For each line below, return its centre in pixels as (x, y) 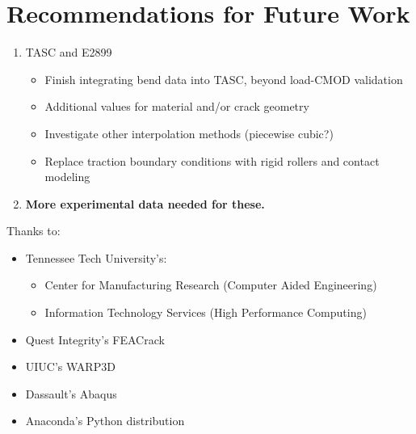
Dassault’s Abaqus (71, 393)
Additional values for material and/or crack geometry (177, 106)
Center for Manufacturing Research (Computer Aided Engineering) (211, 285)
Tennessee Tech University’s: (96, 257)
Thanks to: (34, 231)
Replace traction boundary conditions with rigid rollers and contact (212, 160)
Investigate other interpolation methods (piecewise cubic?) (189, 133)
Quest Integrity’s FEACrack (95, 339)
